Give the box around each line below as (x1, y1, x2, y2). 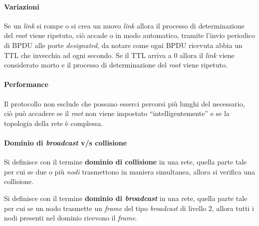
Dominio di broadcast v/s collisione (4, 137, 127, 147)
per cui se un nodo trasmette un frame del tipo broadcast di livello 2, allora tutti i (4, 202, 254, 213)
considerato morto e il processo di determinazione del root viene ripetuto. (4, 59, 228, 70)
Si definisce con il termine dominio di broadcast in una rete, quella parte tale (4, 192, 248, 203)
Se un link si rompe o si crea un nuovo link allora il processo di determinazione (4, 20, 245, 30)
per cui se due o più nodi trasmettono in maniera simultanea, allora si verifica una (4, 166, 256, 176)
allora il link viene (180, 49, 235, 60)
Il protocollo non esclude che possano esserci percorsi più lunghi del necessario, (4, 98, 245, 108)
